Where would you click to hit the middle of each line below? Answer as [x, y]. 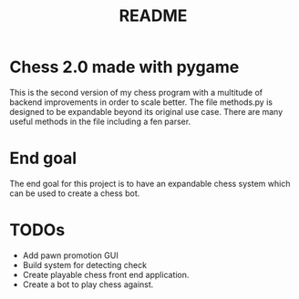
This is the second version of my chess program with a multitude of [136, 92]
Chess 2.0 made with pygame [124, 67]
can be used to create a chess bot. [75, 193]
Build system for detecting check [85, 264]
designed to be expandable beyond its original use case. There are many [146, 111]
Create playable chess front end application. [106, 274]
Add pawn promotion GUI [70, 255]
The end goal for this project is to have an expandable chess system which [150, 183]
